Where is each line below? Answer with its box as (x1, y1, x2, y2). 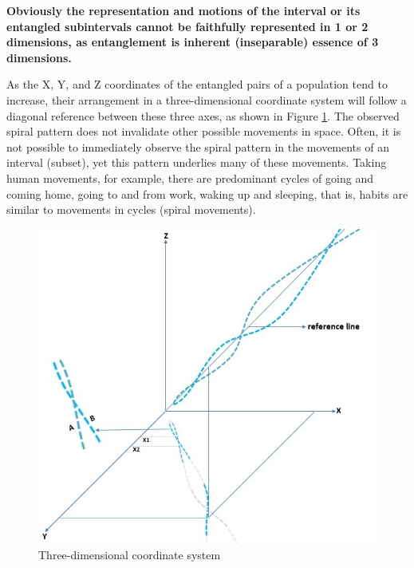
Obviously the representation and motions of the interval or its (6, 2, 361, 18)
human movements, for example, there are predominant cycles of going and (6, 169, 373, 186)
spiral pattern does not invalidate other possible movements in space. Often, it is (6, 123, 401, 140)
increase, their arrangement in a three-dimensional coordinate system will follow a (6, 91, 407, 108)
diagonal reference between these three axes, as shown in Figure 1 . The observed (6, 107, 400, 124)
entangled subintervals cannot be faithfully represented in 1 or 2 (6, 18, 369, 34)
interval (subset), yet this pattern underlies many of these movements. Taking (6, 154, 387, 171)
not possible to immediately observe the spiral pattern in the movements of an (6, 138, 389, 155)
